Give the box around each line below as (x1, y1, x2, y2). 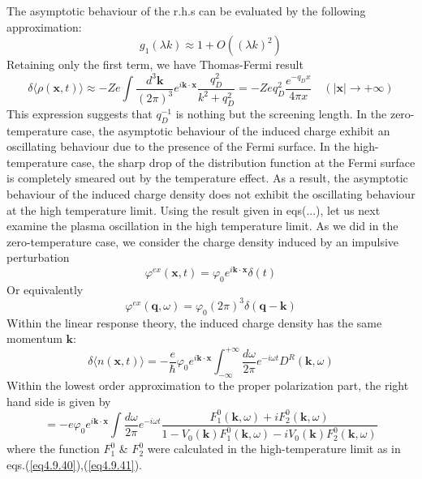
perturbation (6, 249, 70, 266)
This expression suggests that (6, 105, 153, 122)
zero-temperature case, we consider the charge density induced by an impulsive (6, 233, 399, 250)
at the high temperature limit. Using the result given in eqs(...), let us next (6, 201, 381, 218)
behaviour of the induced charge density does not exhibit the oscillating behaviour (6, 186, 416, 202)
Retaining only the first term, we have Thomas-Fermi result (6, 56, 304, 73)
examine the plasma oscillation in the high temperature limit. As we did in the (6, 217, 398, 234)
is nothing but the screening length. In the (175, 105, 387, 122)
